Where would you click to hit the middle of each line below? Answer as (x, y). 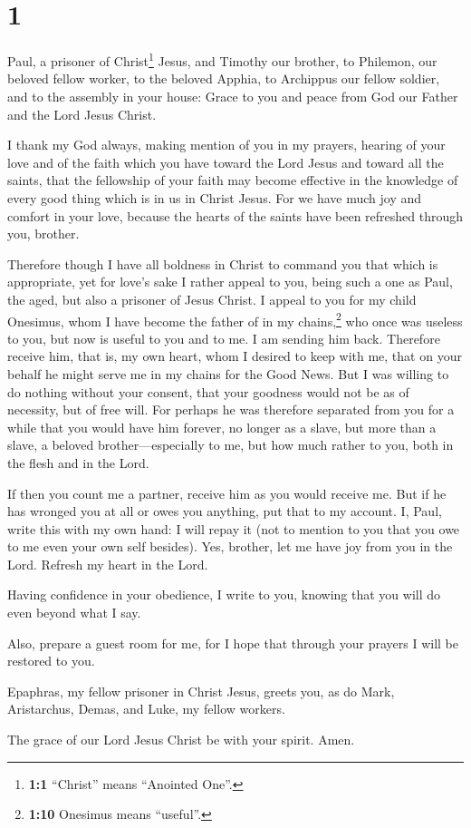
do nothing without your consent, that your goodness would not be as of (208, 391)
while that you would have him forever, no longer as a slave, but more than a (222, 427)
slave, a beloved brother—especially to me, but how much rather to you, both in (231, 445)
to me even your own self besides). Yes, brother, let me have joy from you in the (230, 546)
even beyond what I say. (74, 613)
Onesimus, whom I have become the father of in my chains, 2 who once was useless (235, 319)
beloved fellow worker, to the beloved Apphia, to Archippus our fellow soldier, (224, 78)
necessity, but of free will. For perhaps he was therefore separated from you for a (231, 409)
